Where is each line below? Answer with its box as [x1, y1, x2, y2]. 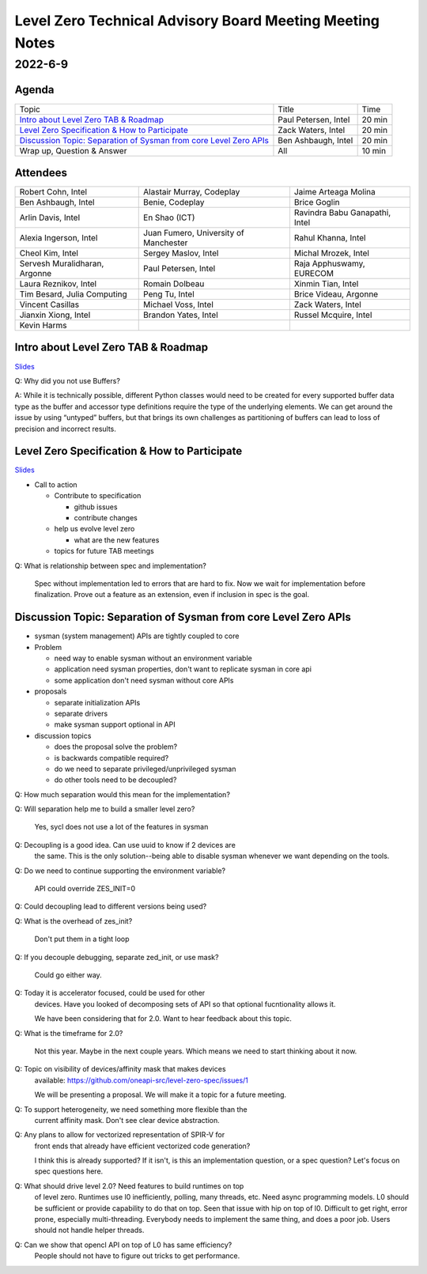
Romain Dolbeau [143, 278, 205, 289]
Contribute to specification [54, 491, 142, 501]
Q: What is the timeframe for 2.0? [14, 1028, 123, 1038]
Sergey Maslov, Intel [143, 248, 219, 259]
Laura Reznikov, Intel [19, 278, 97, 289]
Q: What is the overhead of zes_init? [14, 916, 133, 925]
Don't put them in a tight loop [34, 934, 130, 944]
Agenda [14, 83, 55, 96]
